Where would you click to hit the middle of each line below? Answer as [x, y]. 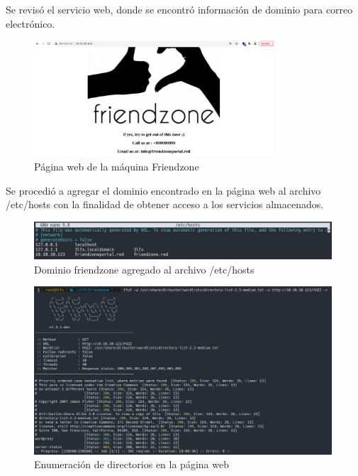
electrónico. [30, 23]
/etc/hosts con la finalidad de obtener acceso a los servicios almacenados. [165, 204]
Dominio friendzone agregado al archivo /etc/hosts [144, 269]
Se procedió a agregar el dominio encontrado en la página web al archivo [163, 190]
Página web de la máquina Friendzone [117, 167]
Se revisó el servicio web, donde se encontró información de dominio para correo [179, 9]
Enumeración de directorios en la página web [132, 464]
